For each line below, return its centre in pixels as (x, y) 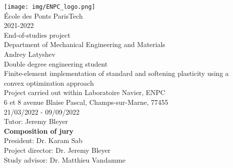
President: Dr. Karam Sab (43, 140)
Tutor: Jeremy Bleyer (36, 121)
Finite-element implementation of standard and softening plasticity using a (116, 73)
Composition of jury (39, 131)
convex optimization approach (49, 83)
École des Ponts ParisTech (43, 15)
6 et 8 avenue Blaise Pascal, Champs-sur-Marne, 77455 (86, 102)
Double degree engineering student (56, 63)
